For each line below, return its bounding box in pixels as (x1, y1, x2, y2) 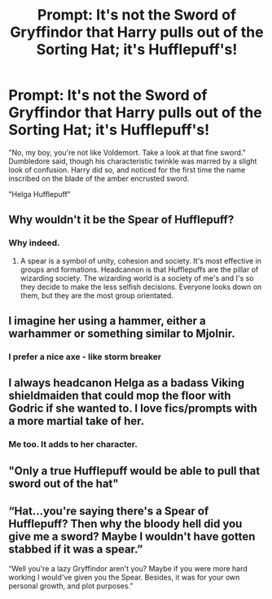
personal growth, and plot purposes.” (8, 581, 134, 591)
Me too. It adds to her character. (8, 439, 138, 450)
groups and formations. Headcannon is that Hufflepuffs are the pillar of (20, 265, 259, 274)
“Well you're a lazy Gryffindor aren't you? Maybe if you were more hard (8, 564, 248, 574)
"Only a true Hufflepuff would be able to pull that (8, 464, 261, 478)
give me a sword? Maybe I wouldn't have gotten (8, 530, 256, 544)
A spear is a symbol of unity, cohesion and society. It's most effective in (20, 256, 262, 265)
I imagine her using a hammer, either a (8, 314, 206, 328)
